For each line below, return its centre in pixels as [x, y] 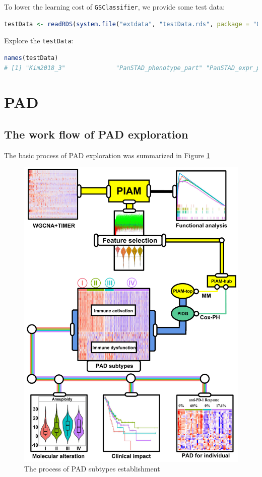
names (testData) [31, 58]
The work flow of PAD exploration [96, 134]
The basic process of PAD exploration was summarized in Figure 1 [107, 155]
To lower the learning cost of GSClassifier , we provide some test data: [115, 7]
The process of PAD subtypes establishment [92, 469]
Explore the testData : [39, 41]
